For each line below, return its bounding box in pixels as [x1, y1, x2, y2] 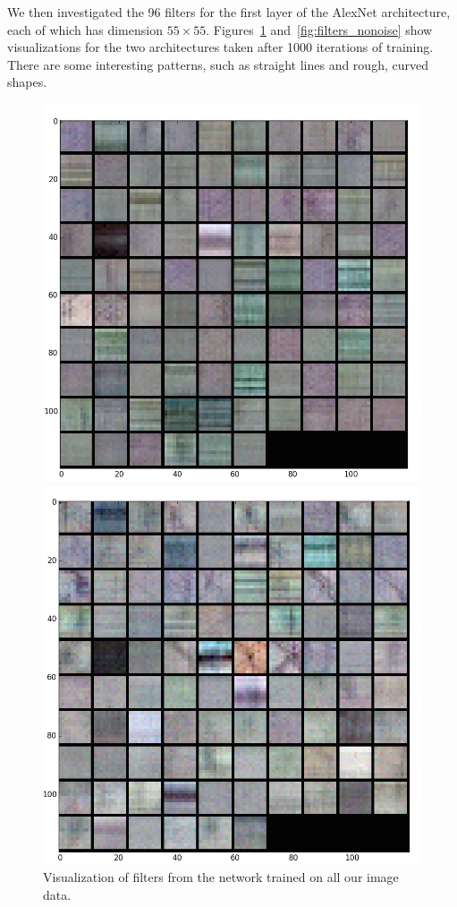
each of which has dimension [7, 20, 163, 39]
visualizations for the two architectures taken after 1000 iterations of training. [7, 38, 434, 56]
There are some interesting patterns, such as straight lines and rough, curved [7, 55, 428, 73]
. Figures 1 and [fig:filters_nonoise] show [206, 20, 433, 39]
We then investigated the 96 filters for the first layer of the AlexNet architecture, [7, 3, 451, 21]
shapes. [7, 73, 47, 91]
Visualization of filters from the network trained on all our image [43, 868, 399, 886]
